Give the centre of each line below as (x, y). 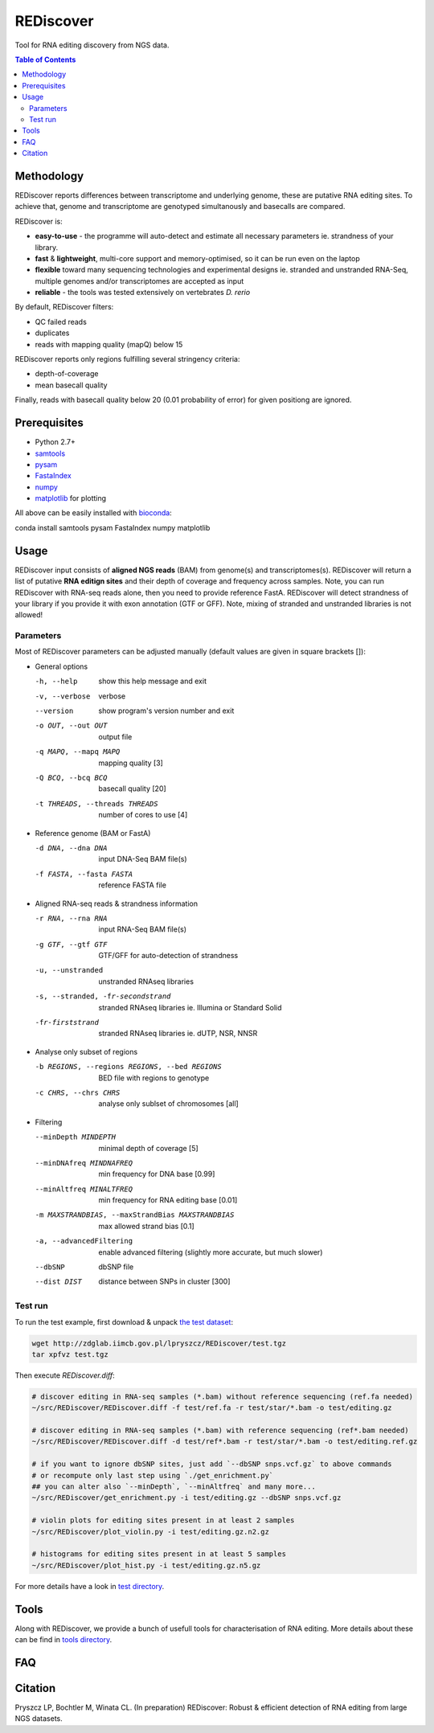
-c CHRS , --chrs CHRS (78, 1092)
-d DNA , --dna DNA (71, 848)
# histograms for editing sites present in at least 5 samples (159, 1554)
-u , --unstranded (69, 970)
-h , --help (56, 682)
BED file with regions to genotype (154, 1078)
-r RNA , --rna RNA (71, 918)
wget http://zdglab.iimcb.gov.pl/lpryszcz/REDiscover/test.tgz (159, 1343)
